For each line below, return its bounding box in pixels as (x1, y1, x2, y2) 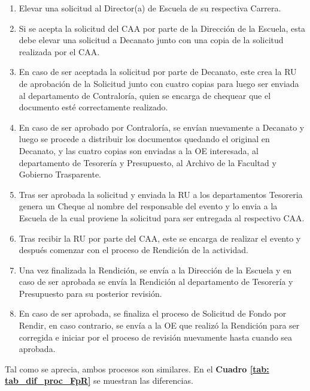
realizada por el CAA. (19, 45, 100, 58)
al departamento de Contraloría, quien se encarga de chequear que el (19, 89, 271, 101)
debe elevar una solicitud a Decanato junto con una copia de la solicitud (19, 34, 284, 46)
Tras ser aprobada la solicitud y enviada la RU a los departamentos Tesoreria (19, 188, 303, 200)
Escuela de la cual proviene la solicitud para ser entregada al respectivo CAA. (19, 211, 305, 224)
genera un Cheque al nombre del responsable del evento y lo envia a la (19, 200, 278, 212)
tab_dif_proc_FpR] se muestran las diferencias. (5, 374, 193, 387)
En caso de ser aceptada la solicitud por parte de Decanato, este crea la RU (19, 65, 297, 78)
